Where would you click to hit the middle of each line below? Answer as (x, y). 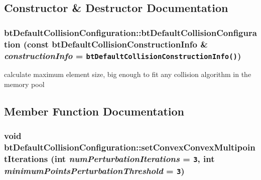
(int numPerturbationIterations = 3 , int (133, 159)
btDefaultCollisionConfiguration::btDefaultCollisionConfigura (130, 32)
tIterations (26, 159)
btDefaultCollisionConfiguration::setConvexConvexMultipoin (130, 147)
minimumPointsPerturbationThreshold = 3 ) (94, 170)
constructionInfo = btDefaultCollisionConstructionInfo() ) (123, 55)
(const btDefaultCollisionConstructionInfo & (115, 44)
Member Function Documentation (94, 111)
